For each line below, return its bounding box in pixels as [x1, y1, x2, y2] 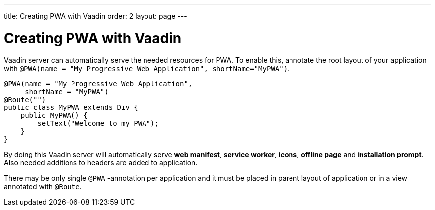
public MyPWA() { [20, 111, 88, 119]
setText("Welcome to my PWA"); [37, 119, 159, 127]
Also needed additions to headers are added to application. [4, 158, 198, 167]
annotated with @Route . [4, 182, 82, 191]
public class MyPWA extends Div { [4, 103, 138, 111]
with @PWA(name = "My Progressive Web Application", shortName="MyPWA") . [4, 64, 290, 73]
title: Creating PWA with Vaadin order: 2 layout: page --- [4, 12, 187, 20]
